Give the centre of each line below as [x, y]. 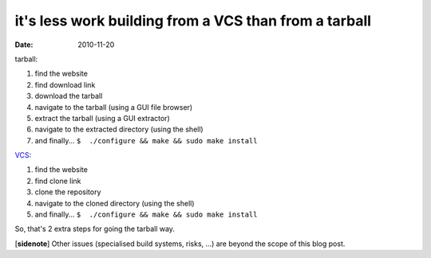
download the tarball [69, 96]
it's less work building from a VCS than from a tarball [193, 21]
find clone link [58, 181]
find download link [65, 84]
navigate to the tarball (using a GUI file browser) [114, 107]
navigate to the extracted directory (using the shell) [119, 129]
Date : [24, 45]
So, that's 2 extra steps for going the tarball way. [95, 229]
